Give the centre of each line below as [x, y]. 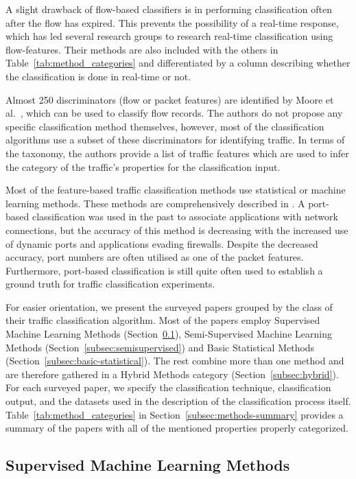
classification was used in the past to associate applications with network [185, 217]
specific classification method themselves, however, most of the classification [165, 126]
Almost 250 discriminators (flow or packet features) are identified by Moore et [170, 99]
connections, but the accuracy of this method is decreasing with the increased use [177, 230]
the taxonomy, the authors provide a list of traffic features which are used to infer [177, 153]
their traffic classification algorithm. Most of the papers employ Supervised [163, 320]
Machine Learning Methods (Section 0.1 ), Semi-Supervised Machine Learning [169, 334]
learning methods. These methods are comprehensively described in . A [155, 203]
